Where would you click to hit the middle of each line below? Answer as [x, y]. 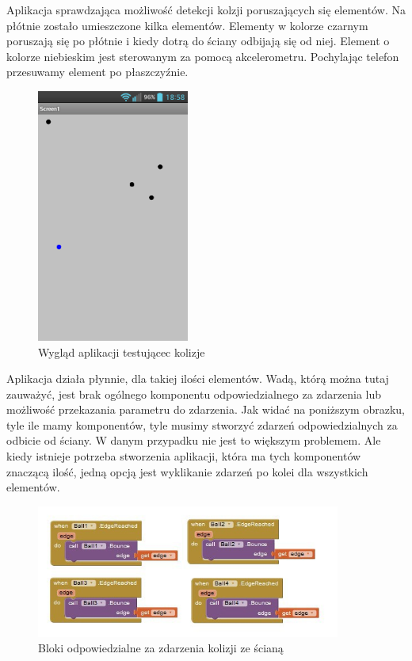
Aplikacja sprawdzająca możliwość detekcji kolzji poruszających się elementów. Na [206, 10]
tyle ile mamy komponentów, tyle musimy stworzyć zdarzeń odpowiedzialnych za [202, 424]
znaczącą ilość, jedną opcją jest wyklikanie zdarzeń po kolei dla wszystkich [187, 471]
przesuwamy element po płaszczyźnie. [97, 72]
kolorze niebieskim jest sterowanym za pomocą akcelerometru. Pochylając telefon [203, 56]
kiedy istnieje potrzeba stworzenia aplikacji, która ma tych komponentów [184, 456]
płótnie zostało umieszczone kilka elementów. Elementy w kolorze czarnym [187, 25]
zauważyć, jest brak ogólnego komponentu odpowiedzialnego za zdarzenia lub [194, 394]
